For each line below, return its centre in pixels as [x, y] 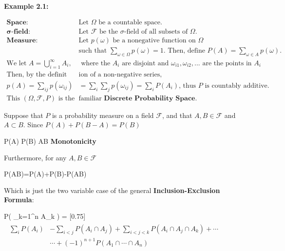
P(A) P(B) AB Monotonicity [50, 141]
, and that [177, 115]
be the [109, 31]
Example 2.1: [26, 6]
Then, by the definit [37, 74]
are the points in [227, 64]
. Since [33, 125]
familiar [90, 98]
